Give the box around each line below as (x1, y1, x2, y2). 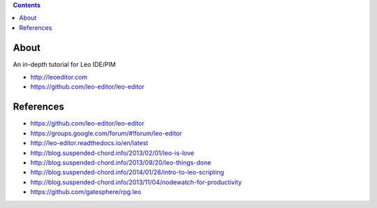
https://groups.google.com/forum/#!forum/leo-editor (30, 129, 182, 138)
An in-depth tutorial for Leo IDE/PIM (13, 60, 117, 68)
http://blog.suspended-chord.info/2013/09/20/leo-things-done (30, 158, 212, 167)
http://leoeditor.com (30, 73, 88, 82)
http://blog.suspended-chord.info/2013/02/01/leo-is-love (30, 149, 195, 157)
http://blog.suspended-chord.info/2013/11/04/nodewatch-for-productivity (30, 178, 242, 186)
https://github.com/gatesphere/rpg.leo (30, 188, 142, 196)
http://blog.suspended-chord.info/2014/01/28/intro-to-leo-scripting (30, 168, 225, 177)
